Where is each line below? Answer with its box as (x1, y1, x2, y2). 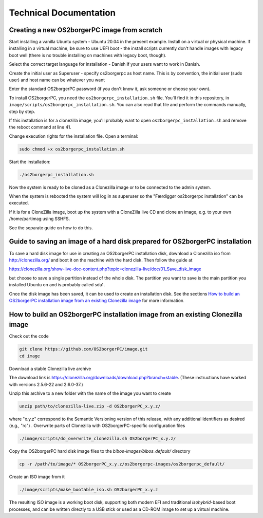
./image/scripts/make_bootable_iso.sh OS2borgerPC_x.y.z (19, 487, 158, 493)
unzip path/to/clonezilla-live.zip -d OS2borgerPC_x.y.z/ (19, 403, 161, 409)
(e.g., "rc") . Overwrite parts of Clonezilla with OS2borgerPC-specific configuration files (9, 423, 185, 428)
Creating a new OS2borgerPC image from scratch (9, 26, 163, 34)
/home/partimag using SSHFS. (9, 216, 70, 222)
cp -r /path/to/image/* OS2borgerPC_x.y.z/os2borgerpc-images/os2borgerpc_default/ (19, 462, 225, 467)
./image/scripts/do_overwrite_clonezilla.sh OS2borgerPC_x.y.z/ (19, 436, 176, 442)
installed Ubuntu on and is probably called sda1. (9, 282, 105, 288)
